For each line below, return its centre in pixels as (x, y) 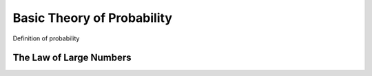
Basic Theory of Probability (92, 18)
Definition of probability (46, 38)
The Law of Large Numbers (72, 58)
